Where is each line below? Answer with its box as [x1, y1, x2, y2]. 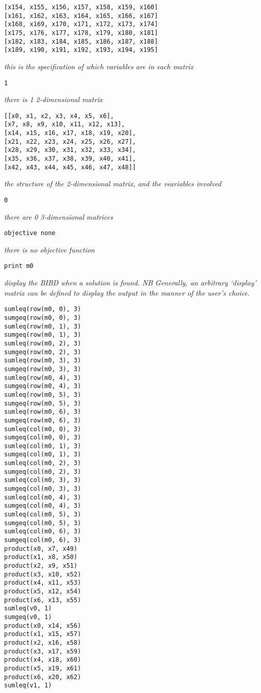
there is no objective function [4, 244, 95, 255]
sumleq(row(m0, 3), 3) [4, 357, 81, 364]
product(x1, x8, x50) [4, 553, 78, 561]
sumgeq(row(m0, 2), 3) [4, 348, 81, 356]
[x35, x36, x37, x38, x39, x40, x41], [4, 155, 136, 163]
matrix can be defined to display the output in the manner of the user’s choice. [4, 287, 250, 298]
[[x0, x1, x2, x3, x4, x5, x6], [4, 112, 114, 120]
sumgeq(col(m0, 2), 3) [4, 468, 81, 475]
